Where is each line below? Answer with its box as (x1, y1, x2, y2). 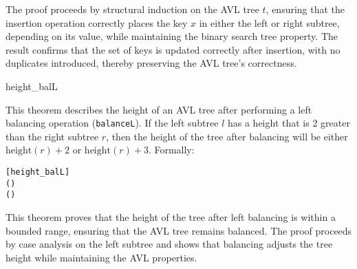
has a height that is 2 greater (227, 116, 350, 130)
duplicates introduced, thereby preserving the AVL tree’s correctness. (6, 56, 297, 70)
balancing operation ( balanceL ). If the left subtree (6, 116, 219, 130)
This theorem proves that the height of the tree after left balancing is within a (6, 209, 336, 224)
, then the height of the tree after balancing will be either (106, 129, 348, 143)
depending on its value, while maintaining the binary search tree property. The (6, 29, 338, 43)
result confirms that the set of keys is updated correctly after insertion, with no (6, 42, 340, 56)
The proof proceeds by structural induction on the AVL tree (6, 2, 259, 16)
